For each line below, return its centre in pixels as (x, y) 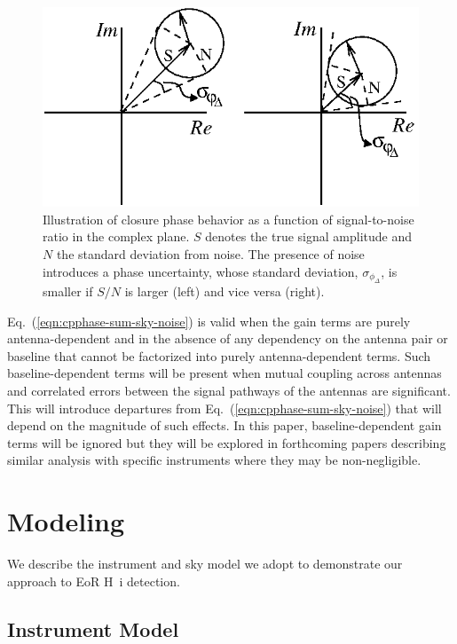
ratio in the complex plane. (116, 236)
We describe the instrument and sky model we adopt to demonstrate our (205, 563)
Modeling (66, 521)
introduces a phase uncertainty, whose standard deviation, (201, 271)
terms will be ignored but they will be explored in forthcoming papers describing (227, 442)
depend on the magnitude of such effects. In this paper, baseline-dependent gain (225, 425)
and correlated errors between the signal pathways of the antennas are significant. (229, 390)
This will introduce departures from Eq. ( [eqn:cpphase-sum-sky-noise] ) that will (225, 408)
